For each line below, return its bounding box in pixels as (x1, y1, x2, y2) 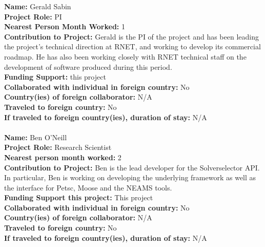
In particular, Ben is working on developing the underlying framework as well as (4, 172, 256, 183)
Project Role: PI (4, 11, 62, 22)
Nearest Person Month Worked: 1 (4, 21, 125, 32)
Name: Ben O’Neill (4, 131, 67, 142)
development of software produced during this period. (4, 61, 172, 72)
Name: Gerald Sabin (4, 1, 71, 11)
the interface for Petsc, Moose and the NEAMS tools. (4, 182, 172, 193)
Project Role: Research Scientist (4, 142, 112, 153)
